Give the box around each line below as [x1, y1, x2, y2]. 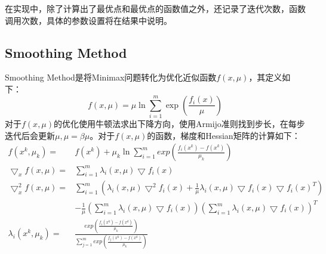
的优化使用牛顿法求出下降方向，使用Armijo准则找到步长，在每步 [54, 117, 305, 129]
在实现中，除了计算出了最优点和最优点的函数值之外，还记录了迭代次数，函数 [5, 2, 306, 14]
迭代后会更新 [5, 129, 55, 141]
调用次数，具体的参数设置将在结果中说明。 [5, 14, 172, 26]
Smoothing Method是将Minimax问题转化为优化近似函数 [5, 71, 217, 83]
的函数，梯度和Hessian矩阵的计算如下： [147, 129, 300, 141]
